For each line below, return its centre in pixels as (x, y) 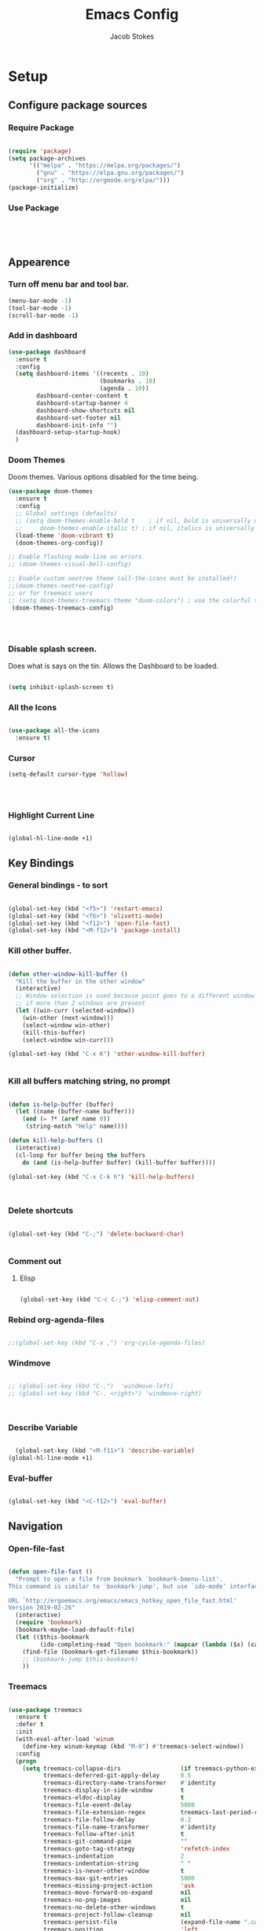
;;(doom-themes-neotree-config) (61, 586)
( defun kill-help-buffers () (56, 1141)
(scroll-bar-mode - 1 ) (44, 315)
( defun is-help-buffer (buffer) (61, 1104)
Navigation (35, 1526)
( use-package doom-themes (50, 491)
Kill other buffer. (40, 951)
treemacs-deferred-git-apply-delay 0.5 (117, 1776)
